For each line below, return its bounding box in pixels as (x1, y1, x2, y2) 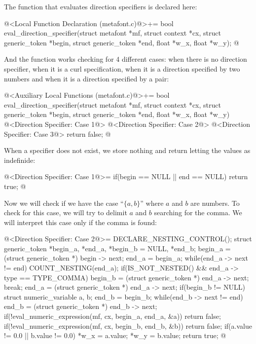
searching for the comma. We (154, 207, 242, 218)
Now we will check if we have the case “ (4, 197, 124, 208)
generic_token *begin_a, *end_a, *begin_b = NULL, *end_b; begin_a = (4, 243, 231, 253)
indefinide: (4, 154, 36, 165)
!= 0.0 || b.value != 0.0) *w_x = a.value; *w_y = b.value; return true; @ (4, 330, 226, 341)
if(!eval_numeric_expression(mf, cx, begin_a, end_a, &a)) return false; (4, 311, 221, 321)
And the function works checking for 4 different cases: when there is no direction (4, 54, 247, 64)
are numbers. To (190, 197, 240, 208)
